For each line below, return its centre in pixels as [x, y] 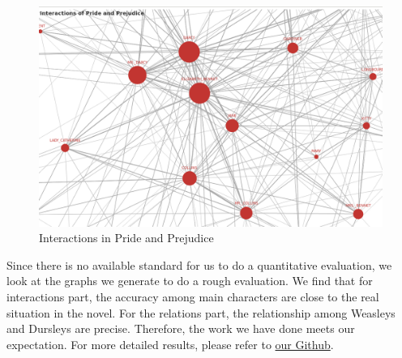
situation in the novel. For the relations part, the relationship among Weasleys [201, 312]
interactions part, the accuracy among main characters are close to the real [193, 296]
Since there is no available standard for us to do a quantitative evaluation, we [199, 264]
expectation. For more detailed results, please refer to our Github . [170, 344]
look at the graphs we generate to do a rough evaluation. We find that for [190, 281]
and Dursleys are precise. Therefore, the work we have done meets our [181, 328]
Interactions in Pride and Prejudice [126, 238]
